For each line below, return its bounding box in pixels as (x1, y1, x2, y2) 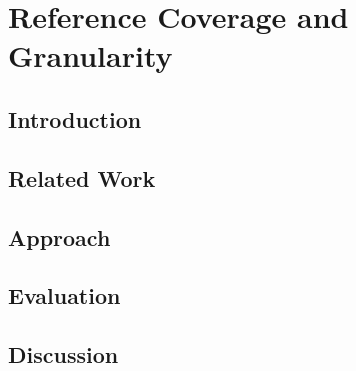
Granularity (8, 35, 173, 76)
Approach (8, 221, 111, 252)
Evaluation (8, 280, 121, 311)
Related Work (8, 162, 156, 193)
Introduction (8, 103, 142, 134)
